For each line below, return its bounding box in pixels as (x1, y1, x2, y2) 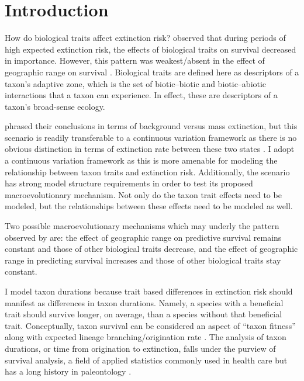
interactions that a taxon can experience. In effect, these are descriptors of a (5, 89, 278, 101)
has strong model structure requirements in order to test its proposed (5, 177, 253, 189)
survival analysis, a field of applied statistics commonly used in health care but (5, 354, 288, 366)
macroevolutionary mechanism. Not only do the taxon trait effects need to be (5, 188, 282, 200)
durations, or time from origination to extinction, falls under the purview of (5, 342, 276, 354)
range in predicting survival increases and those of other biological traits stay (5, 254, 281, 266)
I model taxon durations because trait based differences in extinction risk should (5, 285, 293, 297)
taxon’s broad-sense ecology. (5, 100, 105, 112)
